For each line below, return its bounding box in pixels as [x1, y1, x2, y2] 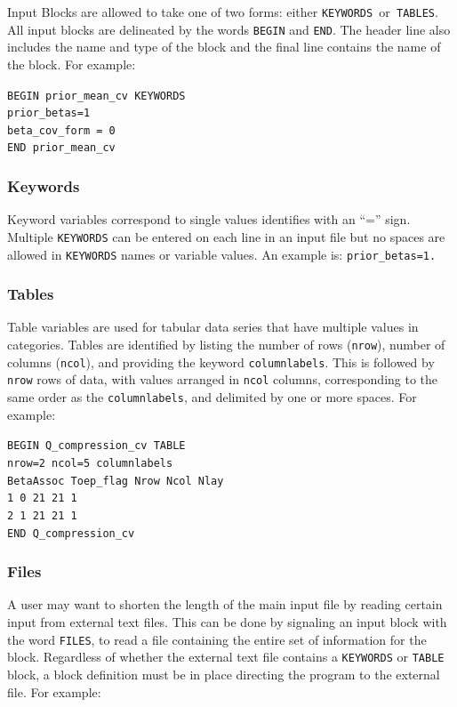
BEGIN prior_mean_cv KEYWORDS [7, 89, 186, 102]
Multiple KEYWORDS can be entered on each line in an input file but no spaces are [7, 227, 445, 245]
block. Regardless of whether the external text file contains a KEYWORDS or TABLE [7, 647, 445, 666]
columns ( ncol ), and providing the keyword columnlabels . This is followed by [7, 352, 435, 371]
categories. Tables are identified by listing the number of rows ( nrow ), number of [7, 335, 445, 354]
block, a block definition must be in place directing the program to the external [7, 664, 440, 683]
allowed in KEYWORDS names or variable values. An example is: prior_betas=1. [7, 245, 437, 263]
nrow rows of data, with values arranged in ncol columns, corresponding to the [7, 370, 438, 389]
